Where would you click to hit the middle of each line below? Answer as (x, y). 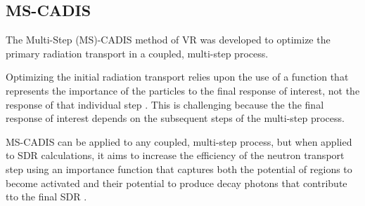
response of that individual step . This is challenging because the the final (165, 104)
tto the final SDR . (46, 197)
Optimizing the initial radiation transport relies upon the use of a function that (177, 77)
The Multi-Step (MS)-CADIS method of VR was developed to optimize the (168, 40)
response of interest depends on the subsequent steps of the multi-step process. (175, 118)
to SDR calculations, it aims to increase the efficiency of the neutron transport (175, 155)
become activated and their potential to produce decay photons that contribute (177, 183)
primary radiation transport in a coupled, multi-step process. (137, 53)
